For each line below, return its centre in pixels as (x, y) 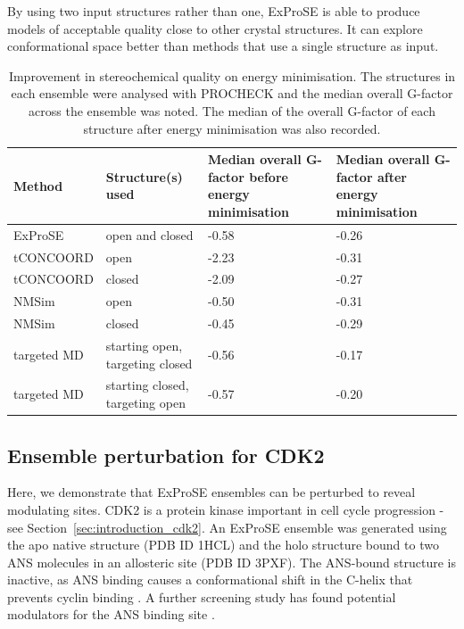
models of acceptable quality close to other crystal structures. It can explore (215, 28)
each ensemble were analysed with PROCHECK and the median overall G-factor (232, 93)
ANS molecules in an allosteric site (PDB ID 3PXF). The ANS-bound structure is (232, 562)
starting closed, (147, 385)
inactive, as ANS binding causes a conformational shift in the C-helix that (210, 579)
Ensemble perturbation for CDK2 (166, 455)
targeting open (145, 403)
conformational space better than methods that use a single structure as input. (223, 46)
